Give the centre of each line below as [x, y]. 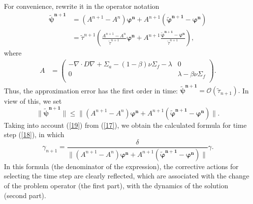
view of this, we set [33, 101]
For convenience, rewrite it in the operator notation [82, 6]
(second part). [25, 195]
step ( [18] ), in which [34, 134]
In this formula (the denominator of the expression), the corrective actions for [121, 166]
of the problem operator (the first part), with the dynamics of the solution [116, 185]
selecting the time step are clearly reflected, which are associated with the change [127, 176]
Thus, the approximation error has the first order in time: [91, 90]
